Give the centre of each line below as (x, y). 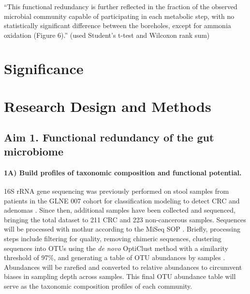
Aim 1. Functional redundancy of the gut (109, 137)
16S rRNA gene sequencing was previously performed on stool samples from (117, 191)
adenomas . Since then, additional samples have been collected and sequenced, (120, 210)
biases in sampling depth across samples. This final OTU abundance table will (120, 276)
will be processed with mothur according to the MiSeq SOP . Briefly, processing (122, 229)
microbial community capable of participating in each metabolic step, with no (119, 16)
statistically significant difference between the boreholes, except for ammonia (118, 25)
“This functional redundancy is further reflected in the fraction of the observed (121, 6)
